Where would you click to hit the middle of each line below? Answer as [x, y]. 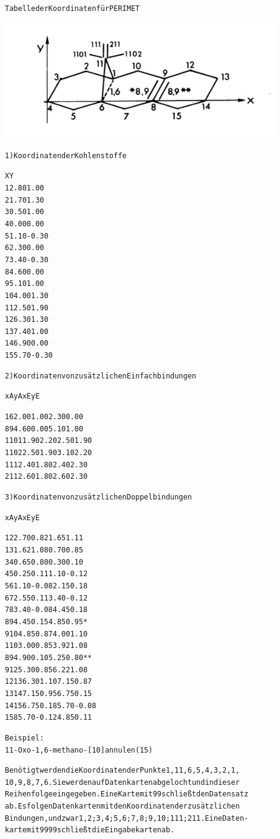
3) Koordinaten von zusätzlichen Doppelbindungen [98, 497]
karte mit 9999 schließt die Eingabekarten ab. [90, 830]
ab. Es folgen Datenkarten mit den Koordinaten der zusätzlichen [122, 806]
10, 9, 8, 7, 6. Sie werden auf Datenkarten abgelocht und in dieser [122, 782]
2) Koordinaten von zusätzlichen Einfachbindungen [101, 376]
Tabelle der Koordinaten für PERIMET [72, 9]
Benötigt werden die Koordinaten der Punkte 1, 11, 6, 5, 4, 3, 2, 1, [122, 771]
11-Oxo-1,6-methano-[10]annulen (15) [79, 750]
